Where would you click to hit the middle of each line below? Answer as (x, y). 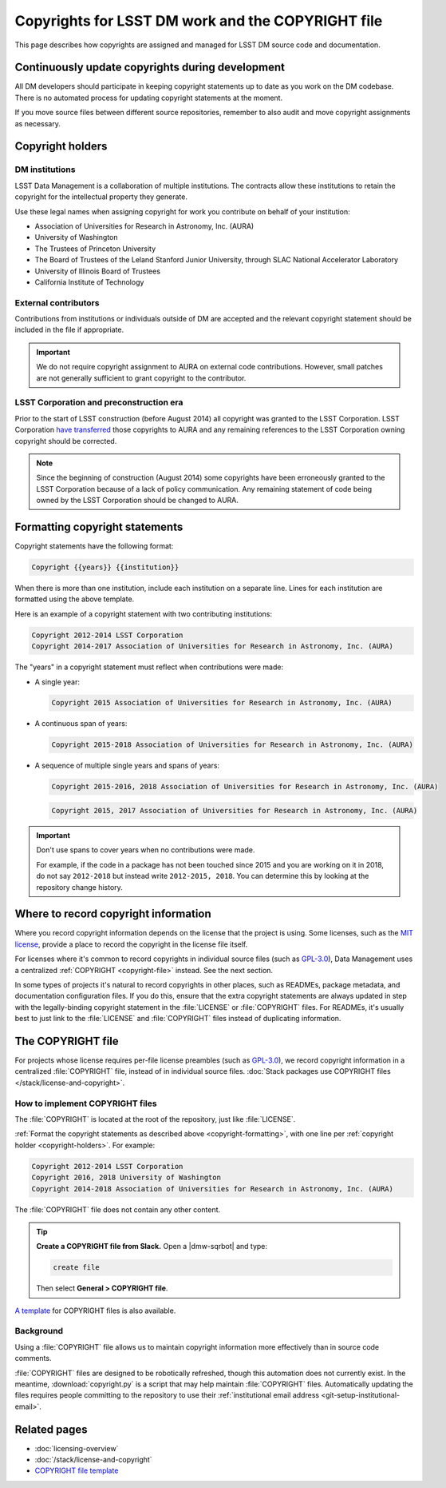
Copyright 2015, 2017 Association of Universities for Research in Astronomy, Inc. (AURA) (235, 810)
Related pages (51, 1429)
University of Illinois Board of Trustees (98, 271)
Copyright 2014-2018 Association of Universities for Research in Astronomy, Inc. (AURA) (213, 1189)
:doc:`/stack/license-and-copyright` (93, 1460)
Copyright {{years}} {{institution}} (105, 567)
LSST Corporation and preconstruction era (99, 402)
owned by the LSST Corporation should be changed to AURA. (138, 501)
